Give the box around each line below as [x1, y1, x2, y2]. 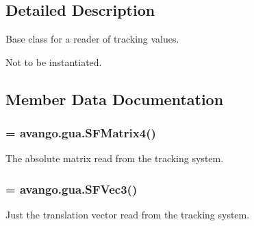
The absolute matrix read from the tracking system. [5, 151, 224, 166]
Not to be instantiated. [5, 54, 102, 69]
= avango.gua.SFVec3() [5, 180, 138, 197]
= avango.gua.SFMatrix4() [5, 124, 156, 142]
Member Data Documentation [5, 88, 224, 109]
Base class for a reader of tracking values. [5, 32, 179, 46]
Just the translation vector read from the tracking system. [5, 207, 250, 222]
